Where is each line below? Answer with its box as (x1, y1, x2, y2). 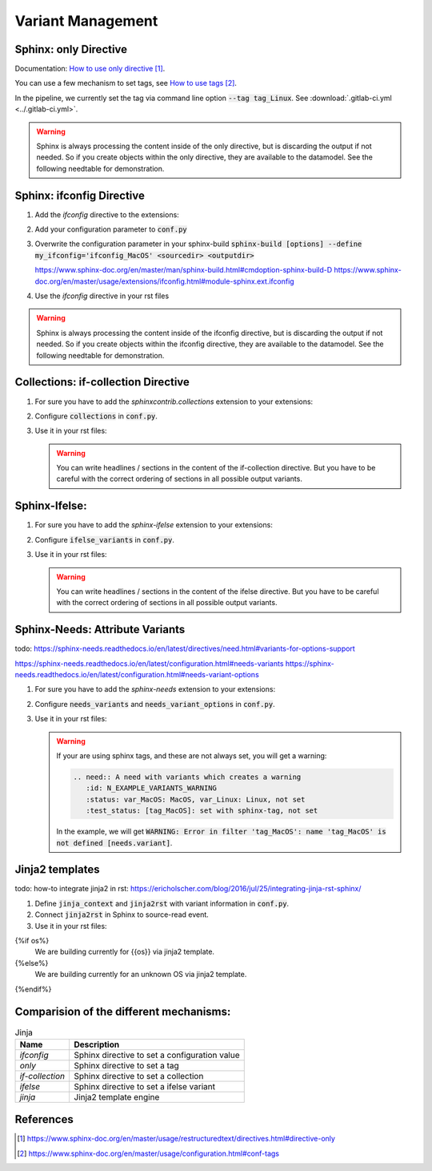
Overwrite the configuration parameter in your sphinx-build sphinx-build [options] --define (34, 239, 362, 248)
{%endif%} (14, 984, 52, 994)
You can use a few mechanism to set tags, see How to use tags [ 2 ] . (14, 79, 238, 88)
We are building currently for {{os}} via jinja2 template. (34, 947, 215, 957)
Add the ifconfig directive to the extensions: (34, 209, 179, 220)
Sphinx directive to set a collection (74, 1070, 204, 1081)
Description (74, 1039, 120, 1050)
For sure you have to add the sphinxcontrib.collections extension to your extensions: (34, 397, 314, 406)
